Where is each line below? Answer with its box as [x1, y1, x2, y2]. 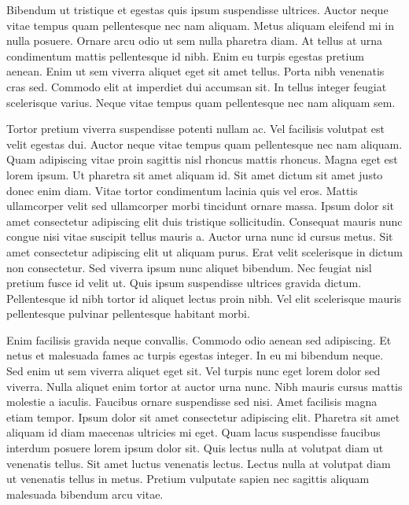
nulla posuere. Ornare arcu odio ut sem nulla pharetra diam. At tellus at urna [6, 32, 383, 49]
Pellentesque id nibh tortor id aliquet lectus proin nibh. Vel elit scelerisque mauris [6, 289, 402, 306]
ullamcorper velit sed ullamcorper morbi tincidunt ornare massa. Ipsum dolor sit [6, 197, 395, 214]
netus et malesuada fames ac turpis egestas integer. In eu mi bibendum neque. [6, 347, 384, 363]
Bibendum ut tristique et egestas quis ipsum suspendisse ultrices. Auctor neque [6, 2, 389, 17]
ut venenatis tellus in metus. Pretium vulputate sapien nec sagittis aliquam [6, 470, 370, 487]
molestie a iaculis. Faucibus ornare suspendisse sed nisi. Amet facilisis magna [6, 393, 378, 410]
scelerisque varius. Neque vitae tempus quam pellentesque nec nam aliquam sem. [6, 94, 396, 110]
